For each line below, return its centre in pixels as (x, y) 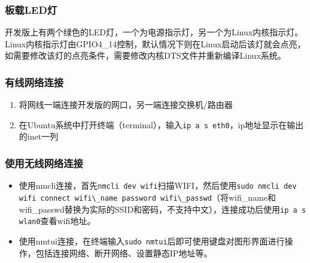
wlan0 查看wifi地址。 (57, 221)
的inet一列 (39, 136)
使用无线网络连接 (44, 163)
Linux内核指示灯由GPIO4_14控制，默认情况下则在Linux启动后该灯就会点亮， (155, 43)
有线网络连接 (34, 82)
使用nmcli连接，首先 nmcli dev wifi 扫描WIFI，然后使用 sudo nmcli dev (158, 185)
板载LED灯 (31, 9)
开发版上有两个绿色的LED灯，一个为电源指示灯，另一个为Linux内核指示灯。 (154, 32)
